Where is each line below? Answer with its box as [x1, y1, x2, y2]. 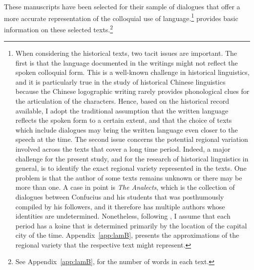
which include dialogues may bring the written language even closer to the [15, 124, 238, 135]
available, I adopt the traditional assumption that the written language [15, 105, 229, 115]
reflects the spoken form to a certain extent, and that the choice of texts [15, 115, 232, 125]
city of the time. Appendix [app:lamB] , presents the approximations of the [15, 230, 239, 240]
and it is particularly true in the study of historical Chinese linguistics [15, 76, 226, 87]
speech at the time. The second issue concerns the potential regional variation [15, 134, 248, 144]
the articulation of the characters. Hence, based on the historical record [15, 96, 229, 106]
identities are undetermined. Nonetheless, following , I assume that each [15, 211, 231, 221]
